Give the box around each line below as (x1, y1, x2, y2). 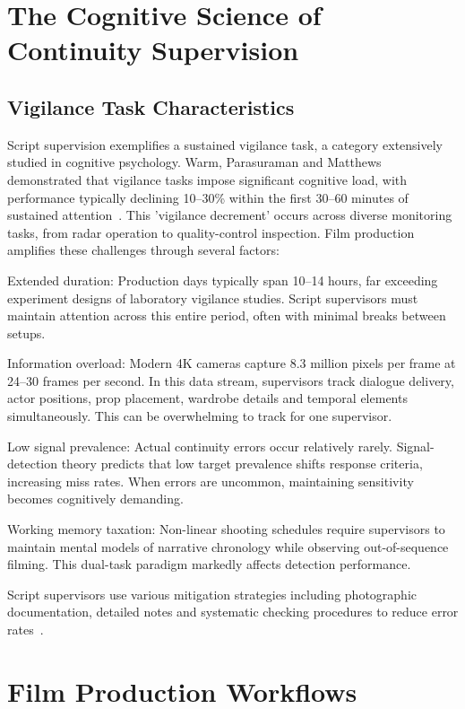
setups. (7, 323, 46, 342)
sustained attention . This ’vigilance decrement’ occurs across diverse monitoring (7, 206, 452, 224)
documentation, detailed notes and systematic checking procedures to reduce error (7, 602, 459, 621)
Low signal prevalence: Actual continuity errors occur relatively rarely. (7, 436, 392, 455)
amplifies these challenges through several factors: (7, 241, 280, 259)
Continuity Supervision (7, 31, 299, 68)
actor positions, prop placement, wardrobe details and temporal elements (7, 389, 408, 407)
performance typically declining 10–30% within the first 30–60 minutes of (7, 188, 409, 206)
